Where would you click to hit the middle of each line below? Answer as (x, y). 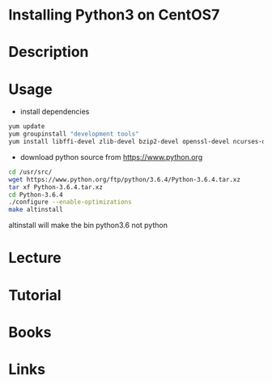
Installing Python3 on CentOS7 (114, 15)
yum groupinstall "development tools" (74, 134)
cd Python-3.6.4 (36, 195)
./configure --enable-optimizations (70, 202)
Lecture (35, 258)
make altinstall (36, 210)
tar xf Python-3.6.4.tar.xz (56, 187)
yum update (27, 127)
